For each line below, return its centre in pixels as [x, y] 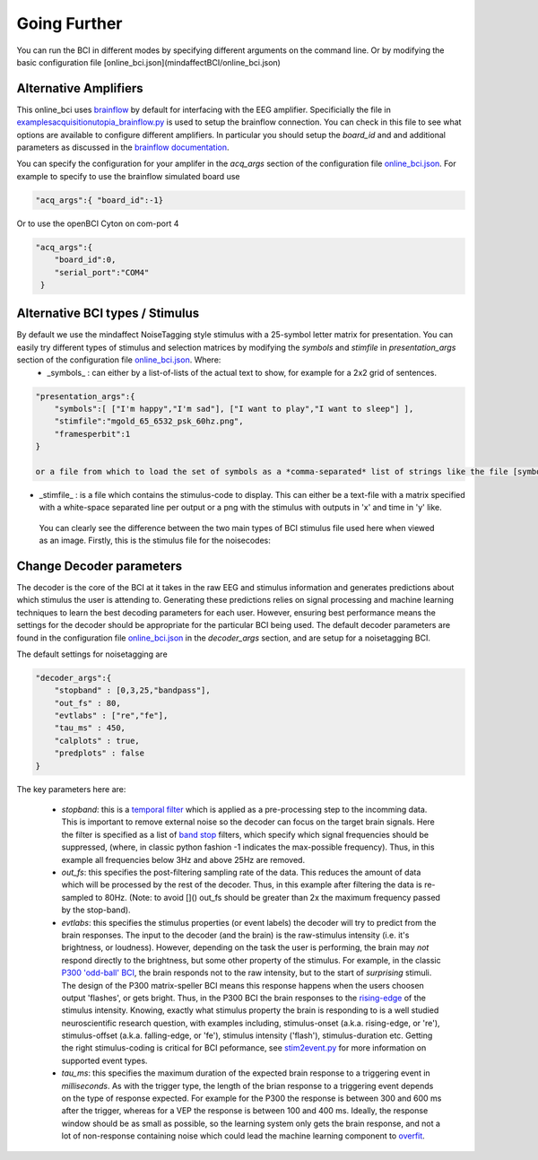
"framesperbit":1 [92, 434]
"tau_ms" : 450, [90, 728]
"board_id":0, [85, 260]
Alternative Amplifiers [80, 88]
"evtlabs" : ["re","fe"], [111, 716]
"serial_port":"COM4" [102, 272]
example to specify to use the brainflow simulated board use [128, 176]
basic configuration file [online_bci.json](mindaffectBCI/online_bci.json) [149, 62]
